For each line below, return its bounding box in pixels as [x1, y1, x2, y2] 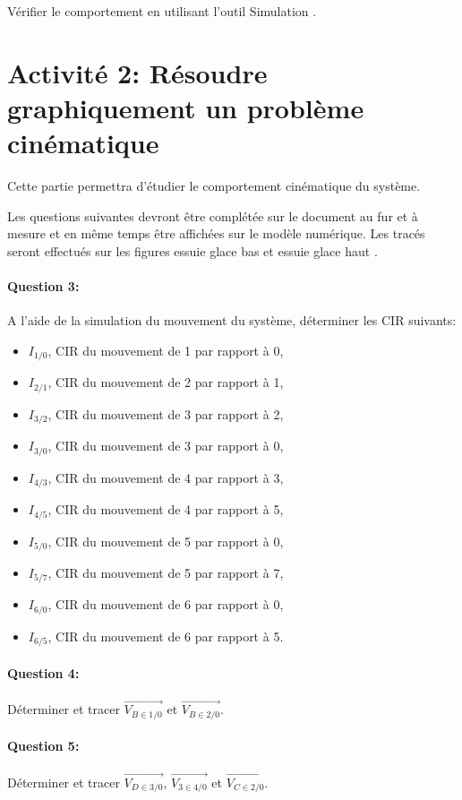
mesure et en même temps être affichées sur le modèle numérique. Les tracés [7, 224, 425, 243]
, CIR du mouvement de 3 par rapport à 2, [47, 404, 284, 423]
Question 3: [7, 277, 80, 296]
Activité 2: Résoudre [7, 54, 268, 90]
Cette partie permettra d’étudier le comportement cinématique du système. [7, 176, 421, 195]
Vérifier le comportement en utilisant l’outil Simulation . [7, 2, 317, 20]
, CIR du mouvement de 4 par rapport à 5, [47, 500, 284, 519]
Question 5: [7, 736, 80, 755]
